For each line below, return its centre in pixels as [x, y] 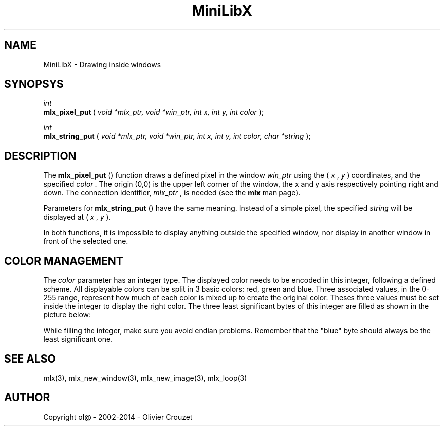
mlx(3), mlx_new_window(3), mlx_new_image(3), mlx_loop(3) [145, 378]
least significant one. [78, 339]
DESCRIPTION [40, 156]
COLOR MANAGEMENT [64, 261]
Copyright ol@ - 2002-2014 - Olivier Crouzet [118, 417]
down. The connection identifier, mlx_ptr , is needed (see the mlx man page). [172, 193]
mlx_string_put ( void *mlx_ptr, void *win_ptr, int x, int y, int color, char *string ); [177, 136]
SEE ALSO [30, 359]
